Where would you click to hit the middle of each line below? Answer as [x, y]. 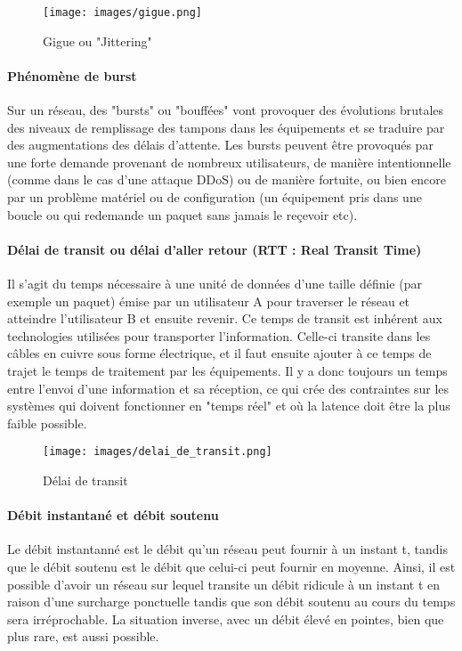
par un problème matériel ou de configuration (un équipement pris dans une [215, 197]
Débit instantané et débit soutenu [113, 515]
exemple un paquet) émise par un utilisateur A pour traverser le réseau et [209, 301]
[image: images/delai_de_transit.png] [158, 452]
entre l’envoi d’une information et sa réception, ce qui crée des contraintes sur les [228, 388]
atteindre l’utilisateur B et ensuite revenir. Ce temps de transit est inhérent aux [225, 318]
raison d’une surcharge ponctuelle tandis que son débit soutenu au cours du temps [231, 602]
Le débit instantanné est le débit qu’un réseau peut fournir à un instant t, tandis [228, 549]
